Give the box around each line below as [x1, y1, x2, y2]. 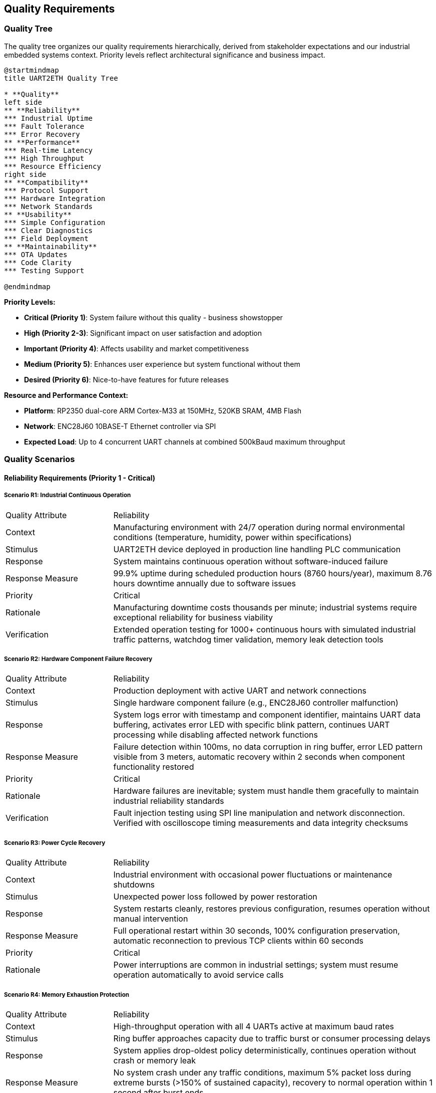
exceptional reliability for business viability [113, 612, 273, 622]
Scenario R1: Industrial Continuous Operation [4, 492, 131, 499]
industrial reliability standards [113, 796, 224, 806]
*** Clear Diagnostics [4, 226, 93, 235]
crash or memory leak [113, 1055, 196, 1065]
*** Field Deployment [4, 234, 89, 243]
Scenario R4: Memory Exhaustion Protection [4, 991, 129, 998]
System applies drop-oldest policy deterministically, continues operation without [113, 1045, 416, 1055]
